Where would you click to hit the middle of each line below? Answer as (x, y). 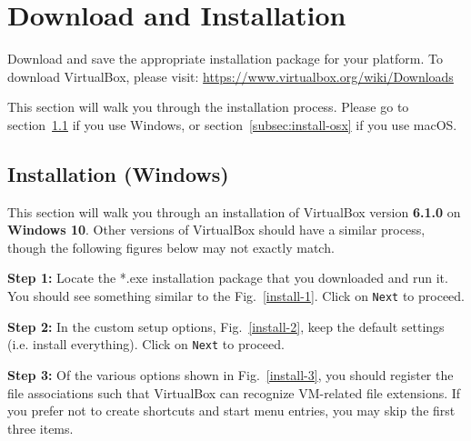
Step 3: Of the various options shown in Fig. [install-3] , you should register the (230, 374)
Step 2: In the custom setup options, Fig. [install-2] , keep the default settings (226, 326)
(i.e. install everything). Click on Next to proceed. (146, 344)
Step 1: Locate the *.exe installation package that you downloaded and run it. (228, 278)
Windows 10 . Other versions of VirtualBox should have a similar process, (216, 230)
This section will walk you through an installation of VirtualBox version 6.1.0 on (234, 211)
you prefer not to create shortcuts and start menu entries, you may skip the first (231, 411)
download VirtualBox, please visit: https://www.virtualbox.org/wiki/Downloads (230, 76)
